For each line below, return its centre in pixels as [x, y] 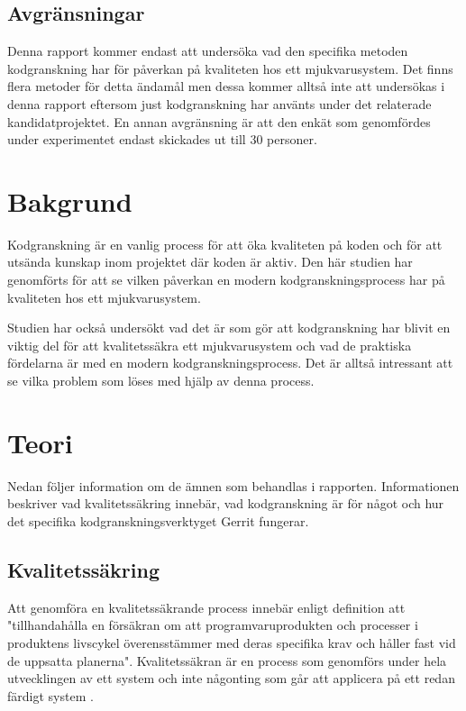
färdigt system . [50, 695]
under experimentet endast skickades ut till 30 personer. [162, 139]
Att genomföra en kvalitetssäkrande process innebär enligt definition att [206, 607]
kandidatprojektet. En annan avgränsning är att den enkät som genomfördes [219, 121]
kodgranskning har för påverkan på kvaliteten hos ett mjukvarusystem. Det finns [230, 68]
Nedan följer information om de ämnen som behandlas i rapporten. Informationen [233, 485]
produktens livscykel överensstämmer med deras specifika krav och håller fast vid [232, 642]
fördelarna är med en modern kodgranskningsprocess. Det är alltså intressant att [230, 363]
